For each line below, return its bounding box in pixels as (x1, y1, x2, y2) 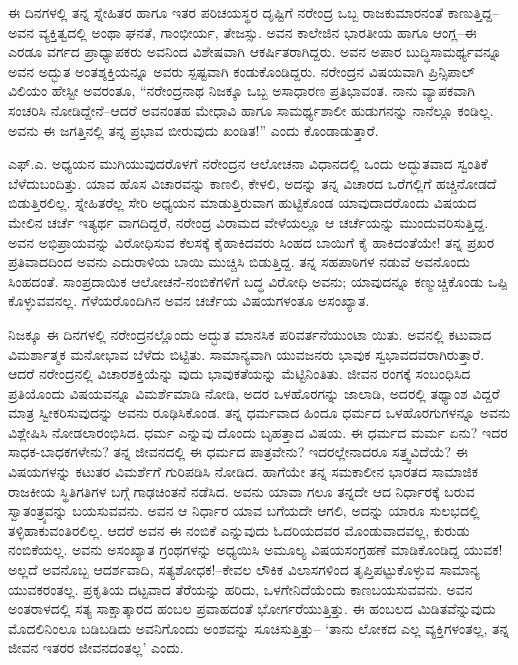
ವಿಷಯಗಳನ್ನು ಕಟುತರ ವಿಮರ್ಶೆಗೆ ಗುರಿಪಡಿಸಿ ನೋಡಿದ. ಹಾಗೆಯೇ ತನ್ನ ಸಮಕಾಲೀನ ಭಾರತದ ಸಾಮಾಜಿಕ (8, 461, 479, 482)
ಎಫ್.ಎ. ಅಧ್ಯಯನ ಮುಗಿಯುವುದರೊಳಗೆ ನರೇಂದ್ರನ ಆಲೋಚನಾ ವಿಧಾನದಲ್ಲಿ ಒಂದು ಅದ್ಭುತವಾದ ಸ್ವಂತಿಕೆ (8, 153, 488, 174)
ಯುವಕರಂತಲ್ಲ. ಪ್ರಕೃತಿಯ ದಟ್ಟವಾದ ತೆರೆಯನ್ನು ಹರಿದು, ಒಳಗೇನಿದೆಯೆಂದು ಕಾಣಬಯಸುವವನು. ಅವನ (8, 578, 473, 599)
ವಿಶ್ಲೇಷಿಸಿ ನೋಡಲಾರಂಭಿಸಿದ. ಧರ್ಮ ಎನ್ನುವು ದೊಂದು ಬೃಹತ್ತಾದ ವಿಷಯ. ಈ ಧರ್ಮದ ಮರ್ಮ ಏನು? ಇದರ (8, 421, 508, 442)
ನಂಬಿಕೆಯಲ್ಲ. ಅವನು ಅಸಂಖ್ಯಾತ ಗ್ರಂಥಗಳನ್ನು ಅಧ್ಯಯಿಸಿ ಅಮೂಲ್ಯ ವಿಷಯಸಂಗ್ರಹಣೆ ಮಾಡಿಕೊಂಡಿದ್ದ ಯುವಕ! (8, 539, 503, 560)
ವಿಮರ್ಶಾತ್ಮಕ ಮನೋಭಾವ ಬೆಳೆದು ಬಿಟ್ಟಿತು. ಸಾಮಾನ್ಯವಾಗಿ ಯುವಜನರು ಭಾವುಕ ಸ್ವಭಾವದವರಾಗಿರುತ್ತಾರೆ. (8, 343, 485, 364)
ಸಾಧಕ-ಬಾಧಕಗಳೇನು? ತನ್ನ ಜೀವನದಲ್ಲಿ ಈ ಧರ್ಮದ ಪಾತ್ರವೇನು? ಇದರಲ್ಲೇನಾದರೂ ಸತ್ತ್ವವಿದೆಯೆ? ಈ (8, 441, 468, 462)
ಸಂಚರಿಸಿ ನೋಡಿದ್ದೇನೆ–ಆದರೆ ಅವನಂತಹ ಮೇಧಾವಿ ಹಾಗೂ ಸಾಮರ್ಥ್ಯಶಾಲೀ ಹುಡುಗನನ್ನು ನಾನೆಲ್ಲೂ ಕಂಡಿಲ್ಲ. (8, 99, 494, 120)
